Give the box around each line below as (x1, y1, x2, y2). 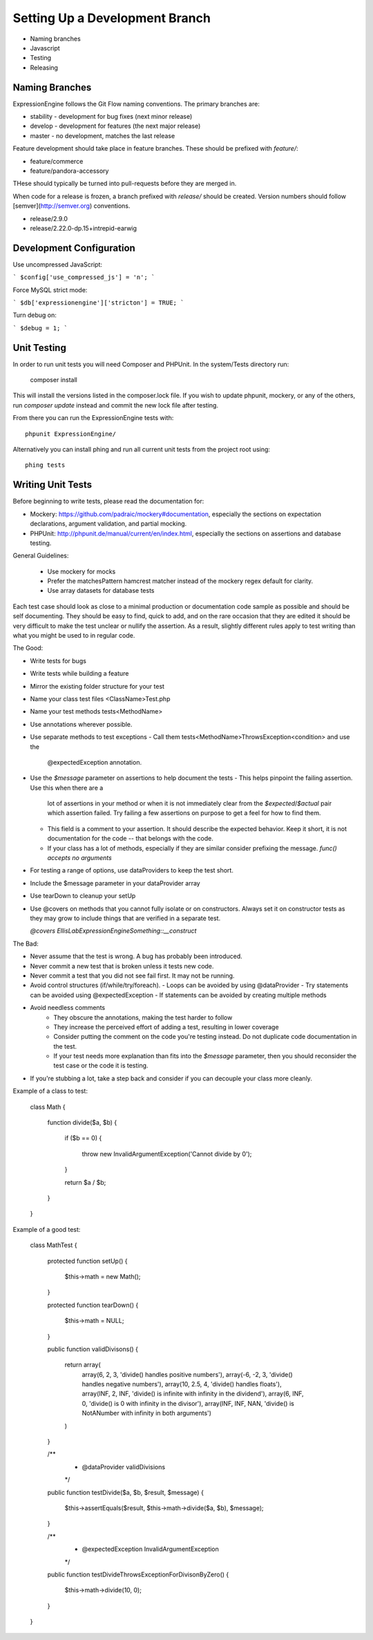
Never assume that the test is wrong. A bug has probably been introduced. (30, 952, 243, 960)
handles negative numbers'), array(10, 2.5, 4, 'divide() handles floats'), (82, 1380, 283, 1389)
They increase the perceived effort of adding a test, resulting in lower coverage (53, 1022, 279, 1031)
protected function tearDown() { (47, 1301, 139, 1309)
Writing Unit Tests (12, 479, 93, 490)
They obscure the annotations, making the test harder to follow (53, 1013, 233, 1022)
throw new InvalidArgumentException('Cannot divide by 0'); (82, 1150, 252, 1158)
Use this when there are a (30, 783, 104, 792)
